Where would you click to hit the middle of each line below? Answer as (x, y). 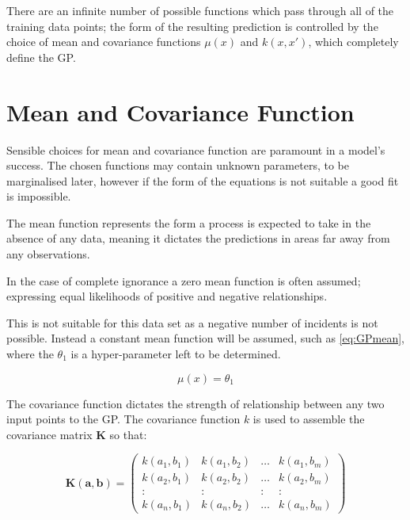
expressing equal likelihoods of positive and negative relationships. (167, 296)
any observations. (48, 254)
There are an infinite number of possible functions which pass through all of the (200, 10)
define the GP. (41, 57)
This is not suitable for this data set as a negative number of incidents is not (192, 322)
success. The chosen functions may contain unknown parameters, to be (178, 165)
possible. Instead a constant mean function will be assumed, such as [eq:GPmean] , (205, 338)
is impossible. (39, 196)
